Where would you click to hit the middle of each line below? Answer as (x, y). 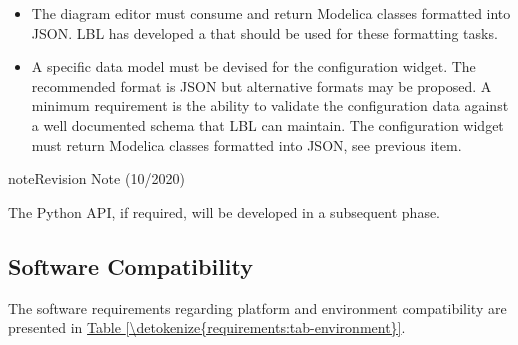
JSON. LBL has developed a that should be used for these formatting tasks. (264, 32)
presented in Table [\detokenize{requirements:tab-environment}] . (207, 327)
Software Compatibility (131, 265)
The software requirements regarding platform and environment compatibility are (257, 307)
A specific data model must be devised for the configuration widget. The (253, 66)
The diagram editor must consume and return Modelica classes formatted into (271, 13)
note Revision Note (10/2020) (96, 178)
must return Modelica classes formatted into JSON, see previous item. (246, 144)
